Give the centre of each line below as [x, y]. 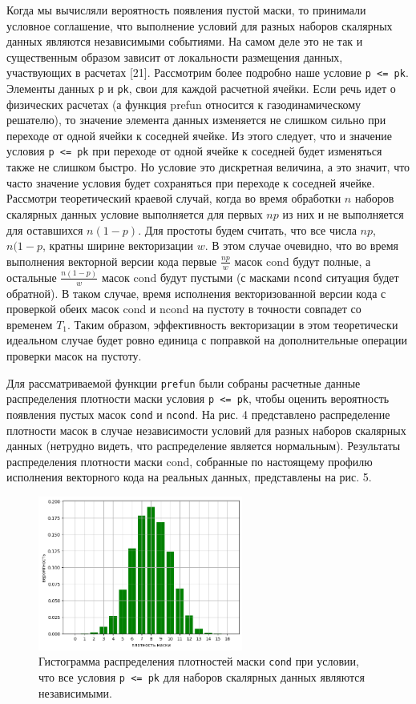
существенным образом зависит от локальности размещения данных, [175, 56]
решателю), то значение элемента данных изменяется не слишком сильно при [196, 120]
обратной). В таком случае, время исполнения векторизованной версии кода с [196, 293]
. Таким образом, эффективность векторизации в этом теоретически [233, 324]
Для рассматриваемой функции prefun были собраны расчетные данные [184, 382]
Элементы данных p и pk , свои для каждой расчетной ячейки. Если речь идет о [201, 89]
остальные [32, 277]
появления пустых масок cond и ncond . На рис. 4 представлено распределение [198, 414]
